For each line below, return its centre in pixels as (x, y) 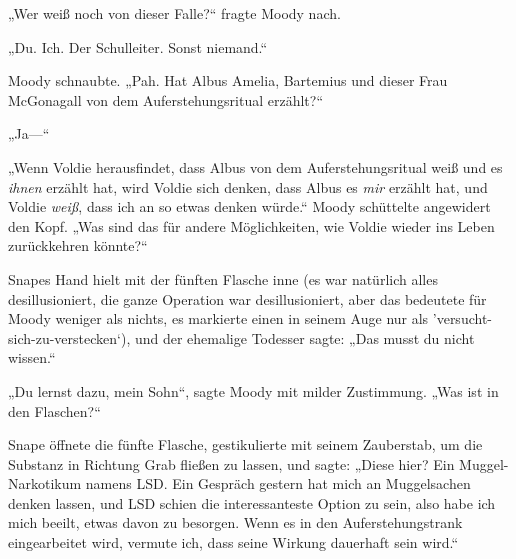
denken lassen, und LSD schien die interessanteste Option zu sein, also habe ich (252, 502)
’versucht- (462, 318)
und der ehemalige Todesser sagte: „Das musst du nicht (304, 337)
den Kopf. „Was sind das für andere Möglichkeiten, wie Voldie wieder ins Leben (251, 225)
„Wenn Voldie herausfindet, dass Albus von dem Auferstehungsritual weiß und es (255, 166)
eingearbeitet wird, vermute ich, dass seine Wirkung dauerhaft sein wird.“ (233, 542)
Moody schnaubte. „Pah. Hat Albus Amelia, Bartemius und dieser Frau (228, 80)
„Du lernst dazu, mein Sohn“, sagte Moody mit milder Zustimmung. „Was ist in (253, 390)
